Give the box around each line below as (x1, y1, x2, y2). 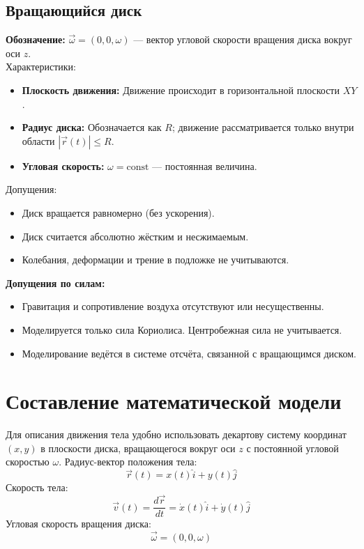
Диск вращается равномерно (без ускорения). (22, 205, 215, 219)
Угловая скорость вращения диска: (6, 516, 151, 531)
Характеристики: (6, 59, 76, 74)
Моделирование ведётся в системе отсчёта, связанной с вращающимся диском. (22, 346, 356, 360)
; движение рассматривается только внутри (172, 120, 354, 134)
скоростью (6, 454, 50, 469)
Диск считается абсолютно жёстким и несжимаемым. (22, 229, 249, 243)
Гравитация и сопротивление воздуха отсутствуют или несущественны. (22, 299, 324, 314)
